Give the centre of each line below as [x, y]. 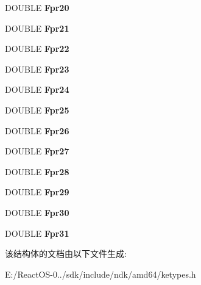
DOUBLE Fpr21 [37, 28]
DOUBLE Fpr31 [37, 233]
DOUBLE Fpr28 [37, 171]
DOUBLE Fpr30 [37, 212]
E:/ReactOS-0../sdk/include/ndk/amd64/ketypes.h [100, 274]
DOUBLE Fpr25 [37, 110]
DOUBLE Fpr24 [37, 89]
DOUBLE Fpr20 [37, 7]
